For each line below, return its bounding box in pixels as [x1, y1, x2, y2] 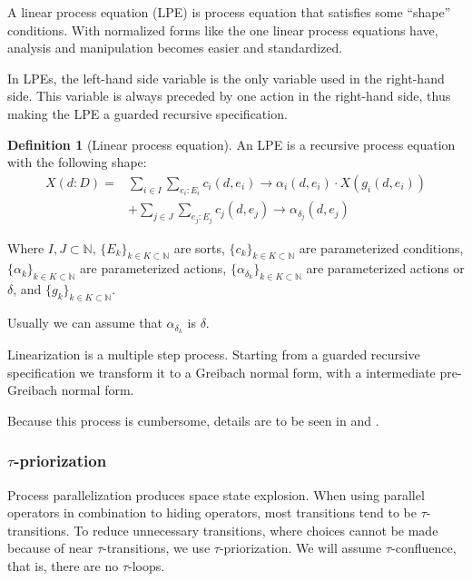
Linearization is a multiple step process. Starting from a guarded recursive [7, 344, 420, 363]
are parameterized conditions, [299, 238, 464, 257]
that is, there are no [7, 556, 119, 575]
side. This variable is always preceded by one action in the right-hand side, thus [7, 86, 451, 105]
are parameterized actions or [306, 259, 465, 278]
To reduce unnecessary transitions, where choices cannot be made [74, 520, 438, 539]
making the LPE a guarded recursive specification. [7, 103, 288, 123]
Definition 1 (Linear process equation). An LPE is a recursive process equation [7, 134, 456, 153]
